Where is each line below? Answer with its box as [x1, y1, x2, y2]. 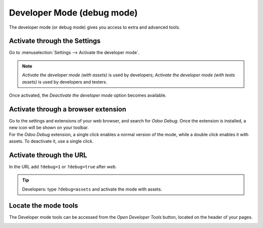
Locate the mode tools [9, 201, 78, 210]
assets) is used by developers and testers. [22, 79, 107, 85]
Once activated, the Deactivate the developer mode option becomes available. [9, 92, 167, 98]
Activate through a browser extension [9, 105, 127, 113]
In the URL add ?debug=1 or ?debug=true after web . [9, 164, 117, 170]
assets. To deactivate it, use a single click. [9, 139, 94, 144]
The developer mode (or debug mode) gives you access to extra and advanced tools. [9, 24, 180, 30]
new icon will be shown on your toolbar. [9, 124, 89, 131]
